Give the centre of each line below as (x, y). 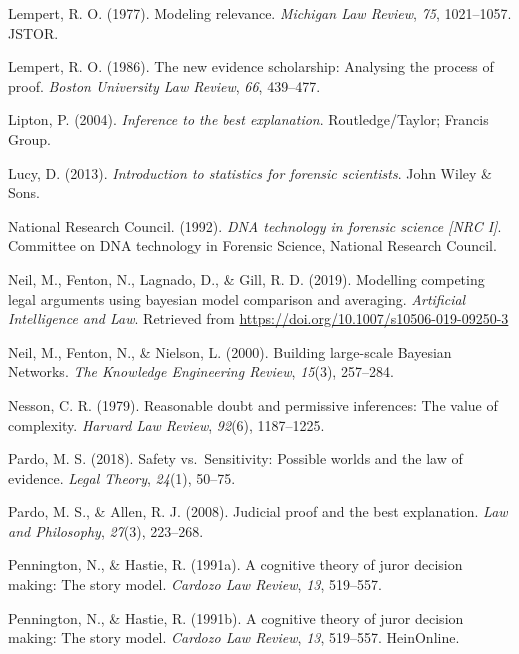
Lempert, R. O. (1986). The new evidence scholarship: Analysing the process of (251, 66)
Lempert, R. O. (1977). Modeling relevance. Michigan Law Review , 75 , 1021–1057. (260, 13)
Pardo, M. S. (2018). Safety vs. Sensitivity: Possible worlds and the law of (235, 458)
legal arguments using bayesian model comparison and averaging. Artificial (237, 298)
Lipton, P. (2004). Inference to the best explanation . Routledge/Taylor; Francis (248, 119)
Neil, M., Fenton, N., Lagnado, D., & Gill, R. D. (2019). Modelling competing (246, 278)
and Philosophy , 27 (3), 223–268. (106, 530)
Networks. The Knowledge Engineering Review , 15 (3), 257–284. (201, 371)
